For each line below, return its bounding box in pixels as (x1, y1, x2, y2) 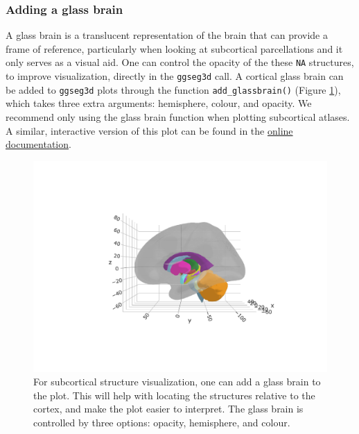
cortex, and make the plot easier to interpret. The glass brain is (33, 401, 304, 416)
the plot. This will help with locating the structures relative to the (33, 387, 315, 402)
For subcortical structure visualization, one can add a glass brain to (33, 374, 321, 389)
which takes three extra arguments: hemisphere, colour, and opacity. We (6, 96, 312, 110)
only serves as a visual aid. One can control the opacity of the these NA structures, (6, 55, 354, 69)
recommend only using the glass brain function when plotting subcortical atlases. (6, 109, 350, 124)
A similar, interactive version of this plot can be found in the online (6, 123, 293, 137)
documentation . (6, 137, 71, 151)
